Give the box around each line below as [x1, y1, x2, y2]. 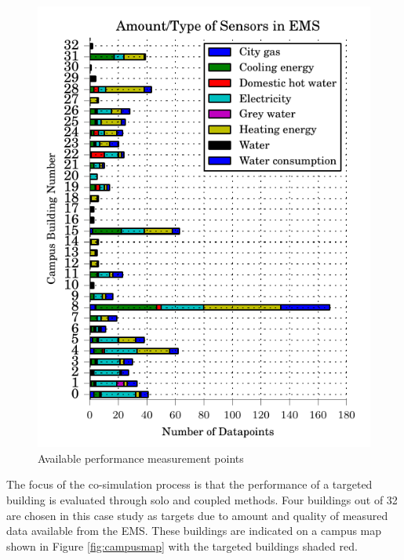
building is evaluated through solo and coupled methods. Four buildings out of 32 [6, 492, 398, 508]
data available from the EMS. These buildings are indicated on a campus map [6, 522, 382, 539]
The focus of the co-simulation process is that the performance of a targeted [6, 476, 373, 493]
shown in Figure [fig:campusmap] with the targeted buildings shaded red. [6, 537, 358, 554]
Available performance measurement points [38, 449, 244, 466]
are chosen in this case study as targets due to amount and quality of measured [6, 507, 388, 523]
